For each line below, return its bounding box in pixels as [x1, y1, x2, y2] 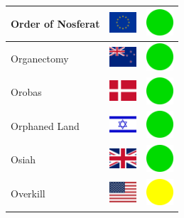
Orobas [11, 85, 42, 99]
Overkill [11, 186, 45, 201]
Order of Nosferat [11, 16, 100, 31]
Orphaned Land [11, 118, 80, 133]
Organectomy [11, 50, 69, 65]
